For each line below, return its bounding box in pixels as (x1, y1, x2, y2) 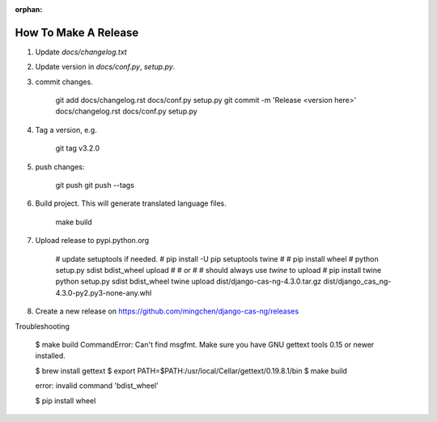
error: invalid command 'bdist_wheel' (35, 381, 159, 390)
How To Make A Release (15, 25, 139, 40)
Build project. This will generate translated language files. (35, 198, 227, 208)
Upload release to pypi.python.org (35, 236, 150, 245)
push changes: (35, 162, 85, 172)
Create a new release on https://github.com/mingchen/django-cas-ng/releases (35, 306, 299, 316)
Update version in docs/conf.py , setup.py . (35, 62, 176, 72)
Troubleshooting (15, 321, 70, 331)
